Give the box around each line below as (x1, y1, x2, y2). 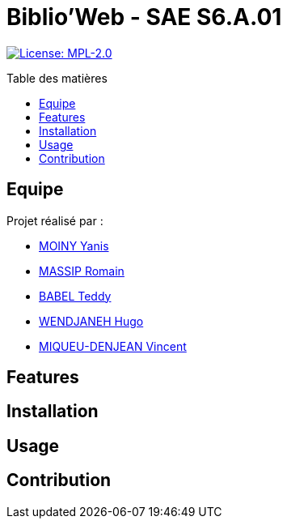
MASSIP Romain (39, 263, 125, 278)
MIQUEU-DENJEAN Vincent (39, 339, 187, 353)
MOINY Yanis (39, 238, 109, 253)
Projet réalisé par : (6, 213, 103, 228)
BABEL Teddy (39, 288, 112, 303)
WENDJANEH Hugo (39, 314, 144, 328)
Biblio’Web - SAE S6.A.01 (6, 3, 282, 31)
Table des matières (6, 70, 108, 85)
